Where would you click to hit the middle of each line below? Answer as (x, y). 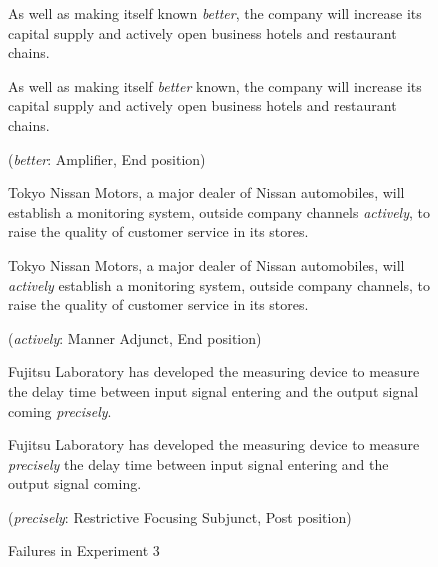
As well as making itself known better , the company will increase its (215, 13)
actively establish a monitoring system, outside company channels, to (219, 284)
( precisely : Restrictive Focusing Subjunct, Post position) (180, 516)
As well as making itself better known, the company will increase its (215, 85)
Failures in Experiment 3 (84, 550)
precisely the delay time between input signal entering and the (198, 463)
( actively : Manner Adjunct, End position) (135, 337)
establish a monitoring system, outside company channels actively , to (219, 211)
